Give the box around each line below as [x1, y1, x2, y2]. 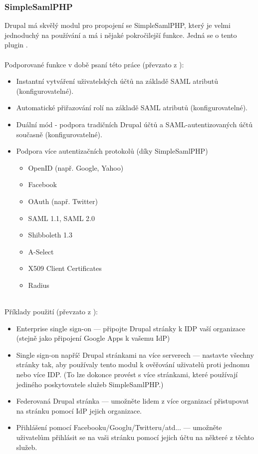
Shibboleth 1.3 [28, 229, 72, 240]
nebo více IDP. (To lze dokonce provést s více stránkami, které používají [16, 369, 238, 380]
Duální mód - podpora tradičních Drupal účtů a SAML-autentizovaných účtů [16, 119, 253, 129]
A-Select [28, 246, 54, 256]
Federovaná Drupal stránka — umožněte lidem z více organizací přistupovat [16, 396, 249, 406]
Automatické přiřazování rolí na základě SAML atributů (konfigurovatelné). [16, 102, 248, 113]
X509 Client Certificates [28, 263, 102, 273]
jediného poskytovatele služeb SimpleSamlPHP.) [16, 379, 164, 389]
